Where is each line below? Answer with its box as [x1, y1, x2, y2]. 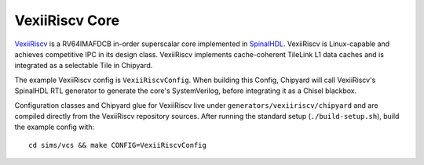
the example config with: [14, 122, 95, 132]
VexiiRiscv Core [14, 12, 120, 29]
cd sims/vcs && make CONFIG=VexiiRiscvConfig [28, 141, 207, 149]
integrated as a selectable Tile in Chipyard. [14, 61, 153, 70]
